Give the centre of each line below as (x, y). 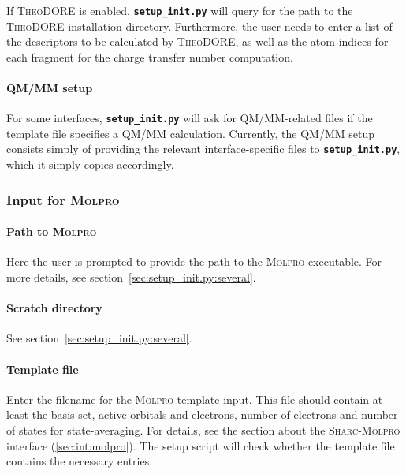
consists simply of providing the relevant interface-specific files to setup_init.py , (203, 149)
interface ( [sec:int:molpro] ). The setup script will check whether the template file (201, 445)
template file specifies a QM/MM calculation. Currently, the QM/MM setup (190, 133)
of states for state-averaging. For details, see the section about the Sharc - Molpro (203, 429)
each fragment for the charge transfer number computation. (150, 56)
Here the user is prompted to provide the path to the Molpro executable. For (194, 261)
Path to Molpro (52, 231)
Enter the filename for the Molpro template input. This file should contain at (195, 399)
